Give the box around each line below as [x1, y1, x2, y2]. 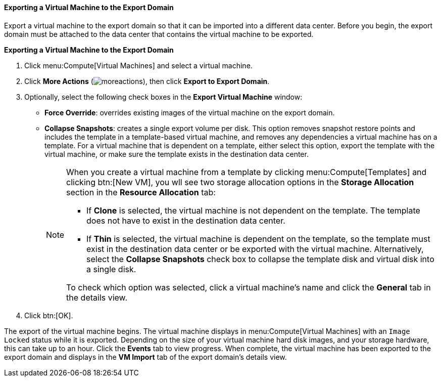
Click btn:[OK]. [24, 311, 73, 320]
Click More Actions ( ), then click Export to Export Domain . [24, 76, 270, 86]
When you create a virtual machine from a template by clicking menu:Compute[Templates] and [66, 166, 427, 177]
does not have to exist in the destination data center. [86, 215, 285, 226]
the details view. [66, 292, 128, 303]
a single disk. [86, 264, 136, 274]
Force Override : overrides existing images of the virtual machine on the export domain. [44, 108, 335, 117]
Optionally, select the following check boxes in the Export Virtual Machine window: [24, 92, 303, 101]
